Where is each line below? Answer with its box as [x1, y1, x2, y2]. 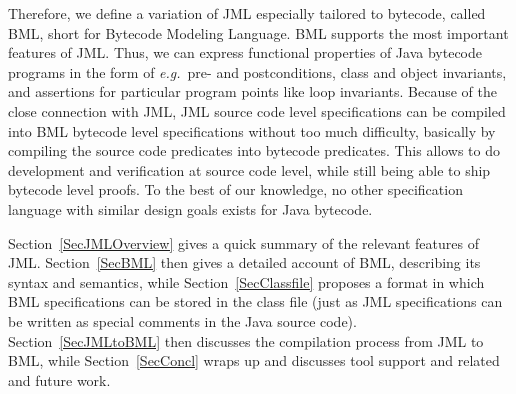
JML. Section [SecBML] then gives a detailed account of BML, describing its [8, 252, 481, 273]
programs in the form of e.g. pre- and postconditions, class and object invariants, [8, 61, 507, 82]
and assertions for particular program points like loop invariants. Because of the [8, 81, 498, 102]
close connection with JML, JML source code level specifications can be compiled [8, 100, 506, 121]
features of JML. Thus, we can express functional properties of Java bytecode [8, 42, 482, 63]
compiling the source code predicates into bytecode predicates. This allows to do [8, 140, 501, 161]
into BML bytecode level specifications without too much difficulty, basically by [8, 120, 496, 141]
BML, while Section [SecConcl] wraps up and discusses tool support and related [8, 350, 500, 371]
